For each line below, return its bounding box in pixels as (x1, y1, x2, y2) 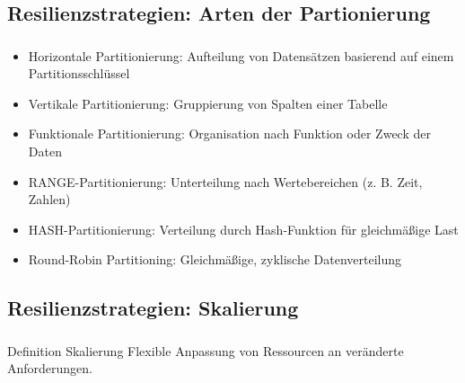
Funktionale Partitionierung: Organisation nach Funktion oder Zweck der (28, 124, 431, 143)
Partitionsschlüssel (28, 64, 130, 83)
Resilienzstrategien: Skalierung (7, 294, 299, 322)
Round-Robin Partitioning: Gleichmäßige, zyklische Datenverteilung (28, 250, 402, 269)
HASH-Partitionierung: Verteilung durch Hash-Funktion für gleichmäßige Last (28, 219, 459, 238)
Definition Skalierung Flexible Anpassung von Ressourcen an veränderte (7, 341, 404, 360)
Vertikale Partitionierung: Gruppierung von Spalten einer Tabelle (28, 94, 388, 112)
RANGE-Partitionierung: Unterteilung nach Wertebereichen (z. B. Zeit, (28, 172, 423, 191)
